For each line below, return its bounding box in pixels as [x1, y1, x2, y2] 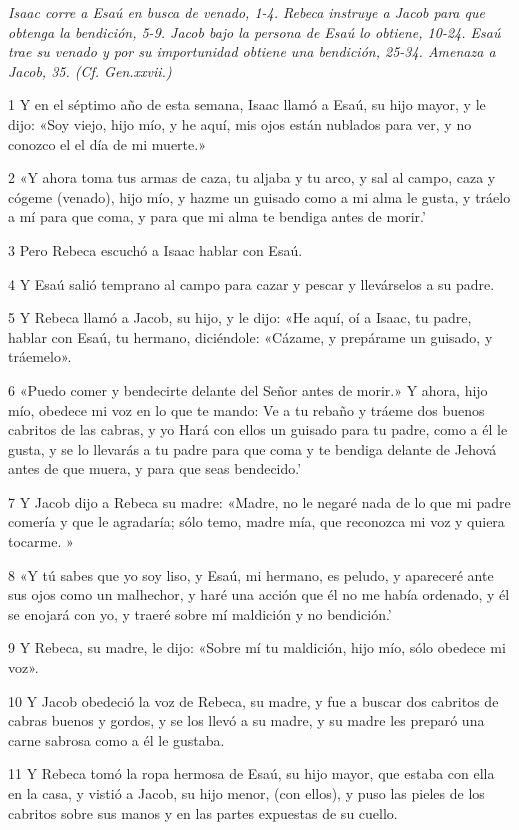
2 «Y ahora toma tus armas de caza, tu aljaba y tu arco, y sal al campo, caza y [8, 167, 496, 188]
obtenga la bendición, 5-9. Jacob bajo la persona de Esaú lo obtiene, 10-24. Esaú [8, 21, 501, 42]
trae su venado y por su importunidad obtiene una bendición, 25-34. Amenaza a [8, 41, 496, 62]
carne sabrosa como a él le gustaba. [8, 729, 225, 750]
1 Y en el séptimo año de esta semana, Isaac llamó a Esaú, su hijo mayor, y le [8, 94, 486, 115]
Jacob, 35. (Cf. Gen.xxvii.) [8, 60, 172, 81]
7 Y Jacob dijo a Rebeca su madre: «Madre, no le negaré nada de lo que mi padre [8, 491, 511, 512]
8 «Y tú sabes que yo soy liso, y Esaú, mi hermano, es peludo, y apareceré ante [8, 564, 494, 585]
